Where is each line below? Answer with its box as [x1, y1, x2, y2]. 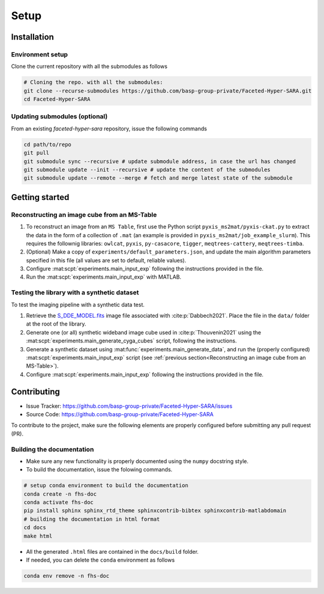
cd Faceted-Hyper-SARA [23, 96, 91, 103]
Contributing [11, 386, 60, 396]
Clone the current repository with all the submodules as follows [11, 63, 168, 70]
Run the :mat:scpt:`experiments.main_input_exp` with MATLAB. [26, 273, 182, 280]
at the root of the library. [26, 320, 86, 327]
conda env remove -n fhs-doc [23, 572, 110, 580]
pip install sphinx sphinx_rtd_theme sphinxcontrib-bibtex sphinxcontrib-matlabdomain [23, 508, 287, 514]
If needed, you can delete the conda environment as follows [26, 556, 175, 564]
